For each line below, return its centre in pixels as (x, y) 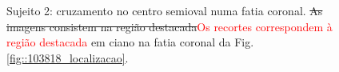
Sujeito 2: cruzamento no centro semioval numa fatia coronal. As (165, 10)
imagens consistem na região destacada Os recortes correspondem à (169, 26)
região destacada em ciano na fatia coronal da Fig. (130, 42)
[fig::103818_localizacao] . (68, 57)
